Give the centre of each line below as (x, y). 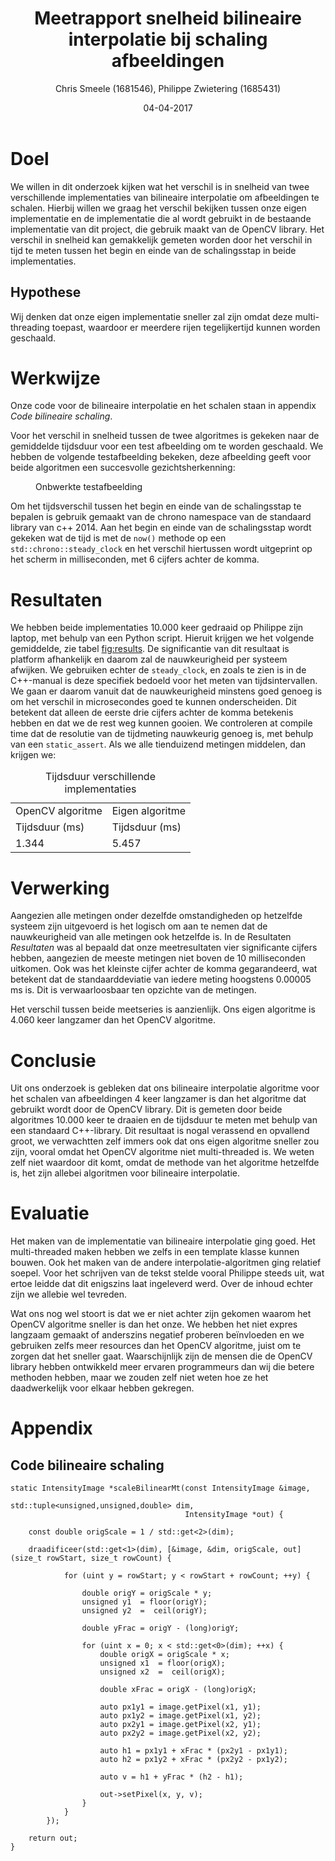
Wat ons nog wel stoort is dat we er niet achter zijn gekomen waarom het (161, 1314)
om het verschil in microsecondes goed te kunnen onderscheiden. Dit (153, 702)
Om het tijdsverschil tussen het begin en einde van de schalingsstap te (156, 506)
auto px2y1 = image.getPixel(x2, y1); (180, 1725)
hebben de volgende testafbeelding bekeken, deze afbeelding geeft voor (161, 457)
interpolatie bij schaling (168, 39)
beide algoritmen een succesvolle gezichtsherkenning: (123, 468)
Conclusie (53, 1060)
